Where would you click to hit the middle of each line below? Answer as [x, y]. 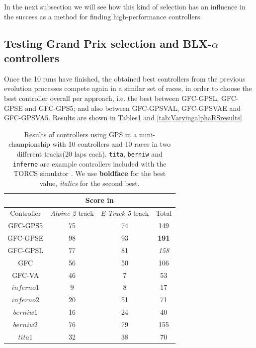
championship [29, 144]
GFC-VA [26, 275]
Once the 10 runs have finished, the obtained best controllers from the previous [125, 78]
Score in [99, 200]
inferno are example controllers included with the [89, 163]
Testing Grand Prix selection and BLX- [108, 43]
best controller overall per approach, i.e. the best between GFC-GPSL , [112, 98]
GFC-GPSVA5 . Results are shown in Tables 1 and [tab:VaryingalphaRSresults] [123, 118]
